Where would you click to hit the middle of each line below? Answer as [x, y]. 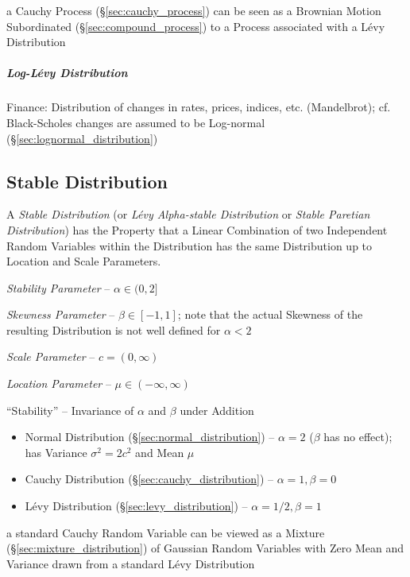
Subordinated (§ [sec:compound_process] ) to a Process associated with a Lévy [196, 26]
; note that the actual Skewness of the [270, 314]
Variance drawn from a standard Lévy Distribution [131, 563]
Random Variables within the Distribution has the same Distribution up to [190, 245]
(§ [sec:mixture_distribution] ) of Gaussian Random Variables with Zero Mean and [205, 548]
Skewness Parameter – [61, 314]
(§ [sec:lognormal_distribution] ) [82, 138]
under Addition [217, 410]
